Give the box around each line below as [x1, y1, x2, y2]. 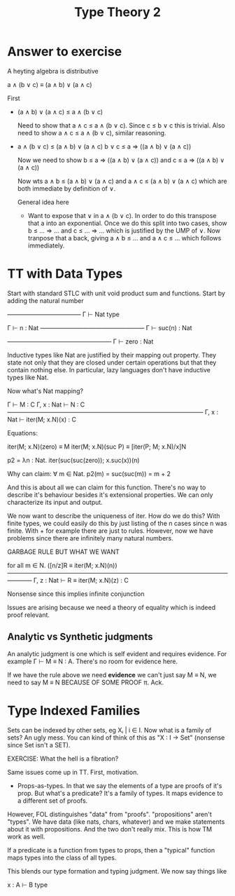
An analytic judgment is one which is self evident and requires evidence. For [7, 649, 227, 658]
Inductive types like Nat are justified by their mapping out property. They [7, 351, 217, 359]
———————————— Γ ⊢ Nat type [7, 310, 120, 318]
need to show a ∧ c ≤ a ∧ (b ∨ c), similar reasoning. [17, 128, 166, 137]
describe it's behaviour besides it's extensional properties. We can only [7, 490, 213, 498]
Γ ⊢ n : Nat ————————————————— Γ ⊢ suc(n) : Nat [7, 323, 192, 332]
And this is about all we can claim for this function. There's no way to [7, 483, 206, 491]
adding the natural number [7, 296, 84, 305]
